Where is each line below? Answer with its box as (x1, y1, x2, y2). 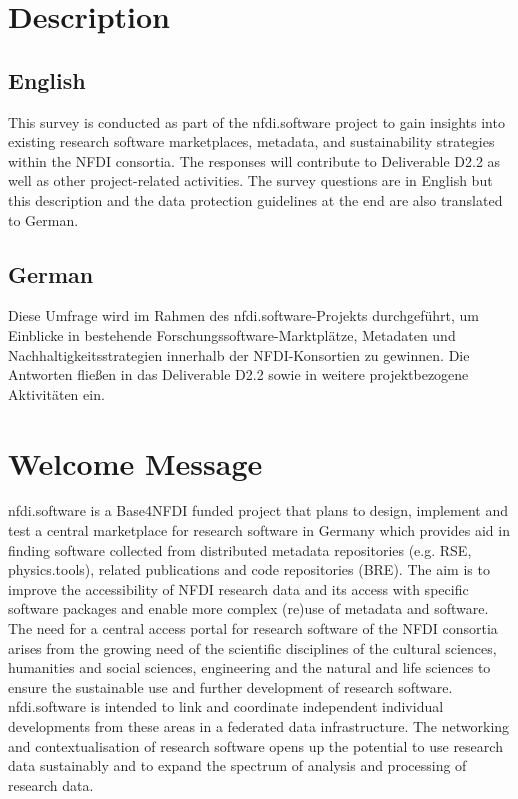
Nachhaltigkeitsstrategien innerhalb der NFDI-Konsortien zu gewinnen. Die (8, 344, 470, 365)
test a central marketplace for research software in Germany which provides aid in (8, 520, 510, 541)
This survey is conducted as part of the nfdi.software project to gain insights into (8, 111, 505, 132)
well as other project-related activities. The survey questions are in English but (8, 170, 493, 191)
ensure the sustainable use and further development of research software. (8, 676, 453, 697)
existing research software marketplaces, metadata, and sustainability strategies (8, 131, 495, 152)
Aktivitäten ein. (8, 383, 105, 404)
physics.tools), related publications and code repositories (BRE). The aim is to (8, 559, 490, 580)
